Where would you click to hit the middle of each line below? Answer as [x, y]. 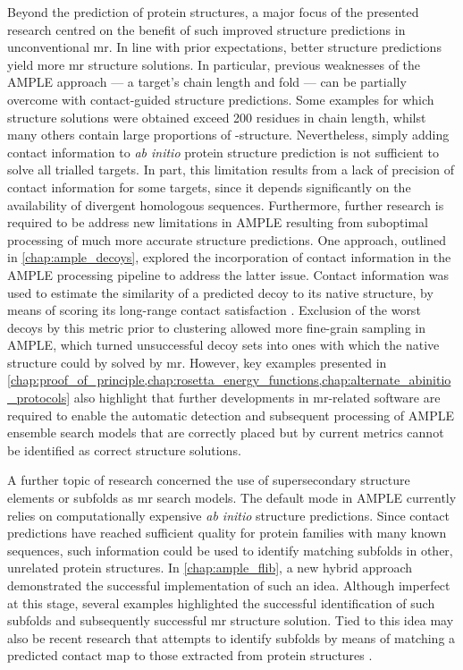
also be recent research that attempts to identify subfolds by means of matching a [231, 637]
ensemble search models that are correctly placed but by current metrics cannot [226, 433]
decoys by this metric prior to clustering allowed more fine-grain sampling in [216, 327]
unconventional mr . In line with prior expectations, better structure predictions [224, 47]
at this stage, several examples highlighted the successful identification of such [221, 602]
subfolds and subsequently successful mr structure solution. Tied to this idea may [231, 620]
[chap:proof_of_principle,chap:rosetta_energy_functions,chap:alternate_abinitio [229, 380]
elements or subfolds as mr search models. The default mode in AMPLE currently [232, 498]
